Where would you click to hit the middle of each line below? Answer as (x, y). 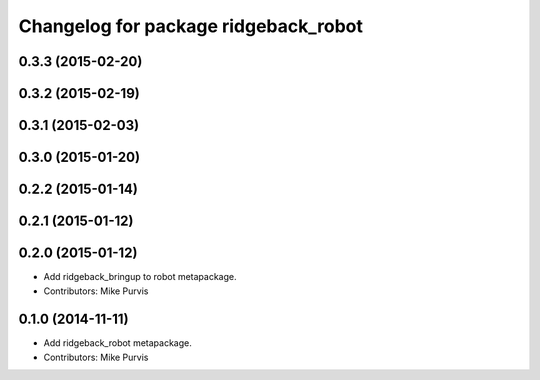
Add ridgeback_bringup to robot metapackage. (140, 277)
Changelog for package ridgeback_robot (191, 26)
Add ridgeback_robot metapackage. (117, 343)
